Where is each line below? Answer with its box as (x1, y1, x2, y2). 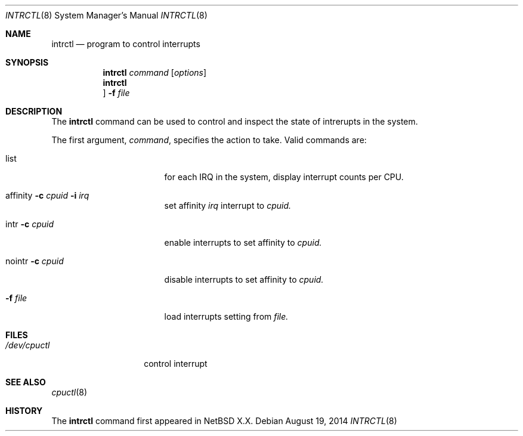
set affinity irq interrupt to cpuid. (164, 200, 292, 211)
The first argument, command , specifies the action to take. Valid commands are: (51, 135, 367, 145)
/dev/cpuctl (5, 340, 50, 350)
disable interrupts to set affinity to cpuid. (164, 274, 324, 285)
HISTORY (5, 406, 43, 416)
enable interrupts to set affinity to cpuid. (164, 237, 322, 248)
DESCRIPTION (5, 106, 63, 116)
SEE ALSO (5, 377, 46, 387)
